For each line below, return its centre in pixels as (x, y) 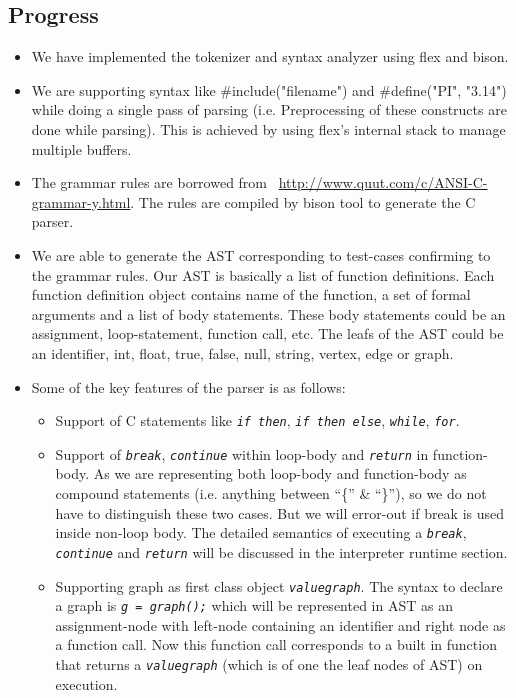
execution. (86, 683)
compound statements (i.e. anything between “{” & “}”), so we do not (271, 493)
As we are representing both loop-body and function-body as (280, 473)
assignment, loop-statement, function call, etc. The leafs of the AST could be (267, 333)
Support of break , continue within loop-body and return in (242, 453)
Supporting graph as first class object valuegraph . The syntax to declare (279, 585)
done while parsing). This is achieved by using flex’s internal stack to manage (268, 128)
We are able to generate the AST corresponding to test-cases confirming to (261, 254)
